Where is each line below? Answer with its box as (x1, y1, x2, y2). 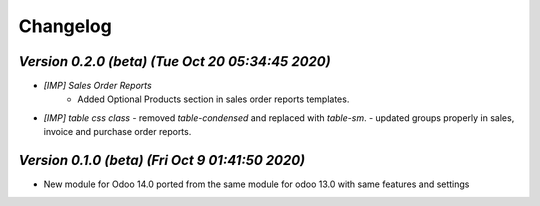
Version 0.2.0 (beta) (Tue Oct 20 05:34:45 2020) (18, 53, 331, 70)
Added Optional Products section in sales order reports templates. (77, 93, 350, 105)
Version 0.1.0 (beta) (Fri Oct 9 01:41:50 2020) (18, 152, 305, 169)
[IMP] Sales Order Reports (43, 80, 152, 92)
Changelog (18, 15, 112, 37)
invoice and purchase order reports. (43, 126, 192, 138)
